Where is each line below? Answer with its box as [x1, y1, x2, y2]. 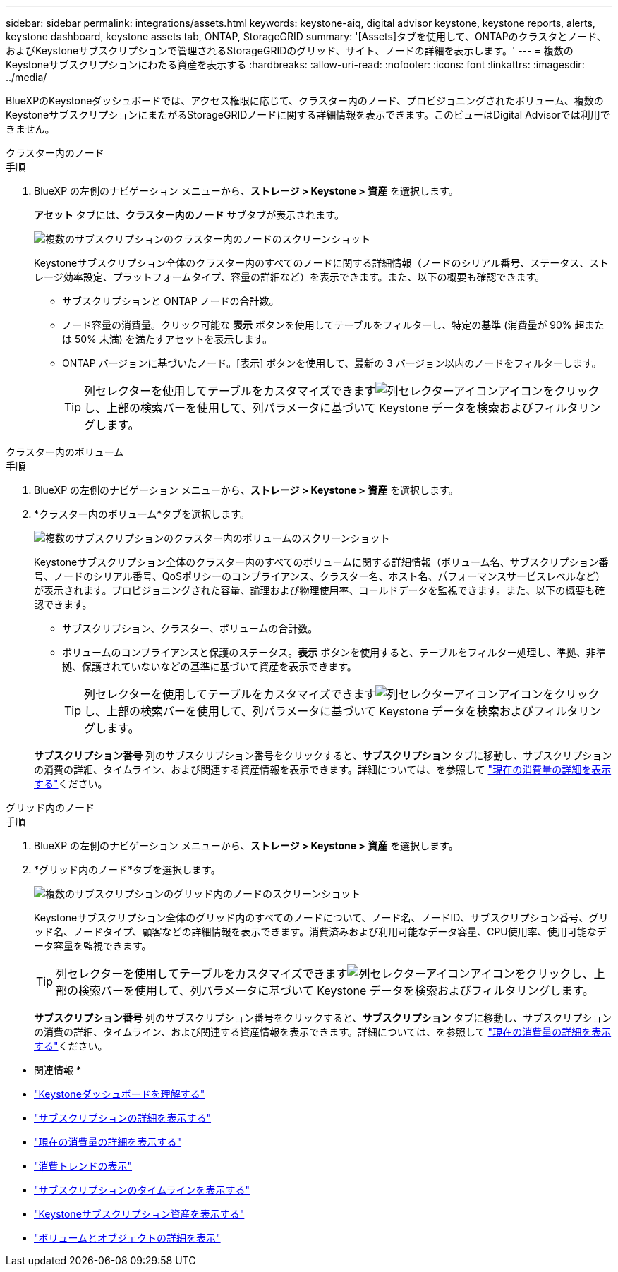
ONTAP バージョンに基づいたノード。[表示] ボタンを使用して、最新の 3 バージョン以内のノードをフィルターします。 [62, 357, 602, 369]
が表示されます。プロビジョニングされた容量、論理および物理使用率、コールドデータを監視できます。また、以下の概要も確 [34, 584, 605, 596]
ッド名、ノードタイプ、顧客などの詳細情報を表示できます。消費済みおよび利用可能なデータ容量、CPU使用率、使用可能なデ [34, 926, 607, 938]
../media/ [6, 71, 47, 83]
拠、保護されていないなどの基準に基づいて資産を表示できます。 [62, 660, 357, 672]
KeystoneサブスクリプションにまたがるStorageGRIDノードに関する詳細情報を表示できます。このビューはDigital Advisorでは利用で [6, 109, 610, 121]
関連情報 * [34, 1064, 81, 1076]
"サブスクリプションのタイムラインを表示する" [34, 1184, 250, 1196]
